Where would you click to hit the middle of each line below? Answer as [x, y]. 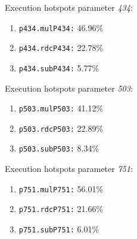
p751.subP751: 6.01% [59, 229]
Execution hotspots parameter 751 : [69, 169]
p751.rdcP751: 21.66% [61, 209]
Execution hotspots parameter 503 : [69, 88]
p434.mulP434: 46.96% [61, 27]
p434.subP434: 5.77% [59, 67]
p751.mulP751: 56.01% [61, 188]
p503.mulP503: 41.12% [61, 108]
